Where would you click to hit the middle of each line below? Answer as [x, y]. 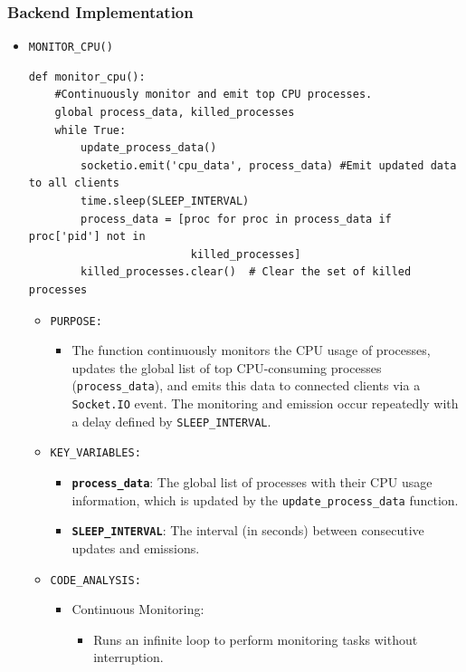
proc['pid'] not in [87, 237]
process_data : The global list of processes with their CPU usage [252, 482]
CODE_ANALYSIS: [95, 580]
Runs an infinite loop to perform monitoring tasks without [256, 639]
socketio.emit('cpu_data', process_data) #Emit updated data [269, 165]
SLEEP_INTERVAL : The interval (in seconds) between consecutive [248, 530]
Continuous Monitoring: [138, 609]
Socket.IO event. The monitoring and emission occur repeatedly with [265, 403]
